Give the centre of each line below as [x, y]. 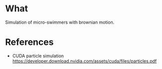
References [29, 42]
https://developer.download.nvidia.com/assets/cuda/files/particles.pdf [84, 61]
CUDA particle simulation [38, 56]
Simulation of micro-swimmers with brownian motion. [60, 22]
